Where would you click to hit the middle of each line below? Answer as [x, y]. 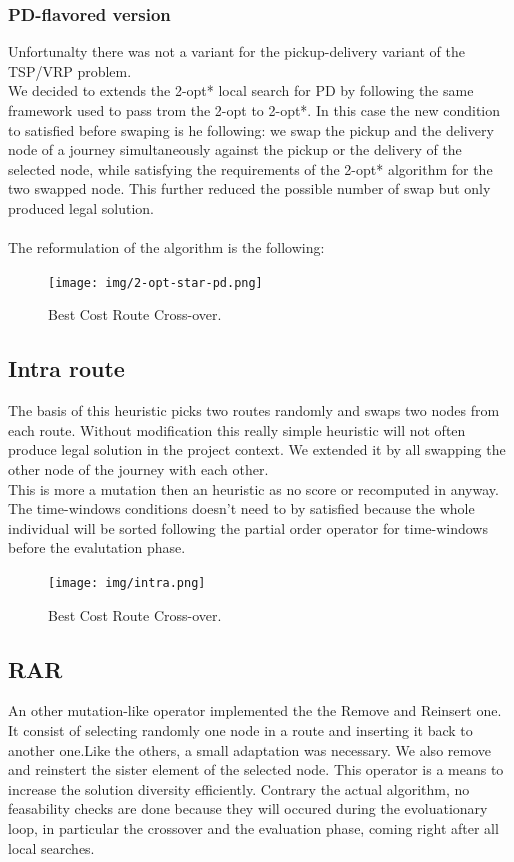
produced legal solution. [81, 207]
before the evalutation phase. [97, 547]
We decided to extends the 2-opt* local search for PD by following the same [241, 90]
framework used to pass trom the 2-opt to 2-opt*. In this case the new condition [254, 110]
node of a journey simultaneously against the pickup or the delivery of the [235, 149]
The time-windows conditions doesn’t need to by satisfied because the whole [241, 508]
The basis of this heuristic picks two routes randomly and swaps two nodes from [254, 410]
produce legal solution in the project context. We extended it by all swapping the [257, 449]
